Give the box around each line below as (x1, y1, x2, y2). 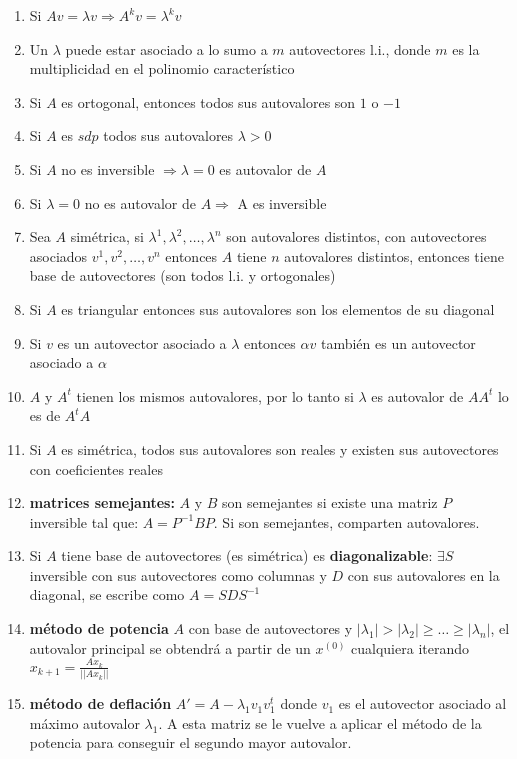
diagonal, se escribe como (29, 584, 185, 605)
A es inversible (237, 192, 327, 213)
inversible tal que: (29, 511, 139, 532)
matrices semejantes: (29, 492, 175, 513)
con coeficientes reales (29, 458, 163, 479)
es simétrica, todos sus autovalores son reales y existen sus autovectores (61, 438, 499, 459)
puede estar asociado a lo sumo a (65, 38, 268, 59)
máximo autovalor (29, 712, 140, 733)
